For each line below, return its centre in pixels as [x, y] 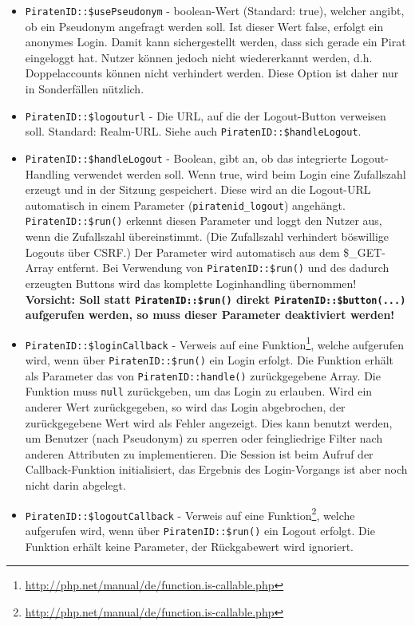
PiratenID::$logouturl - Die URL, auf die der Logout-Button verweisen [206, 115]
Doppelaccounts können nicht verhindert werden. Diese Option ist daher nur [212, 73]
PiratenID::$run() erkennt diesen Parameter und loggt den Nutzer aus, [204, 220]
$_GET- [365, 252]
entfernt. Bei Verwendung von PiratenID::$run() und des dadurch [223, 268]
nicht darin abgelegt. [75, 485]
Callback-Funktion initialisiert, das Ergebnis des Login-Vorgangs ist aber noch [216, 469]
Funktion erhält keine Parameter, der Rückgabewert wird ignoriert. [190, 546]
